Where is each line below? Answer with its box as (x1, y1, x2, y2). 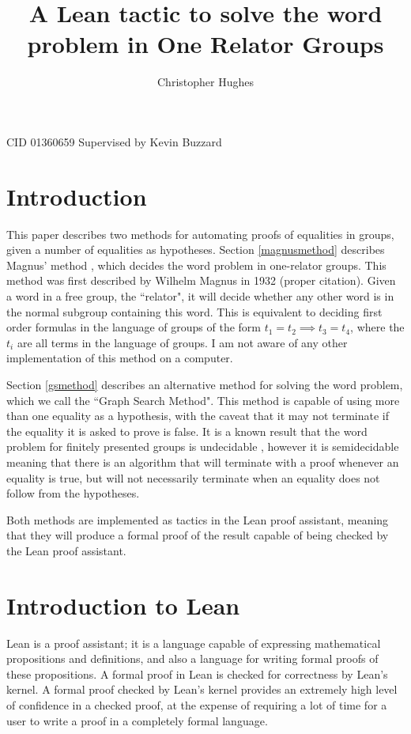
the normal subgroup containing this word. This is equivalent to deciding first (6, 303, 383, 320)
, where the (350, 319, 405, 335)
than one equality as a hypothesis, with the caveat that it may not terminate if (6, 407, 390, 424)
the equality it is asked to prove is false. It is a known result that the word (6, 422, 368, 439)
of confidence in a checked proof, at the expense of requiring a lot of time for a (6, 697, 387, 713)
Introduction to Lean (6, 588, 240, 621)
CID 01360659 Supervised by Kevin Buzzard (6, 133, 222, 149)
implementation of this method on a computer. (6, 350, 233, 366)
